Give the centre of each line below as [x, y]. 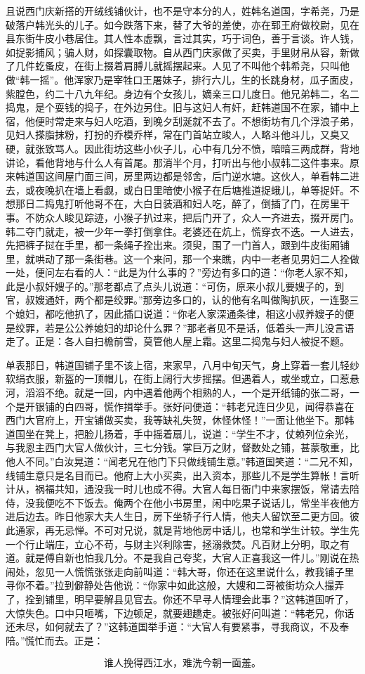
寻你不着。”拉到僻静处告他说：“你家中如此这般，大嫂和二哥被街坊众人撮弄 [175, 585]
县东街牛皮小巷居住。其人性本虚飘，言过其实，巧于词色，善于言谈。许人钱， [182, 38]
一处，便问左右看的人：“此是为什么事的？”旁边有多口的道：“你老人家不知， [180, 272]
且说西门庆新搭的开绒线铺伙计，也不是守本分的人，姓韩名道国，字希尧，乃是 [182, 11]
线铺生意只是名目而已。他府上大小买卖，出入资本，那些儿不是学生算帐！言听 [182, 475]
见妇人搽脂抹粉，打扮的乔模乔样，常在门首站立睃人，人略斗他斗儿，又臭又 [178, 135]
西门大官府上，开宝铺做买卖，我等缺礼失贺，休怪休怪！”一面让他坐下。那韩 [180, 420]
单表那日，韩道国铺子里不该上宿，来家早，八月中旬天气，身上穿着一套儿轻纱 [182, 364]
